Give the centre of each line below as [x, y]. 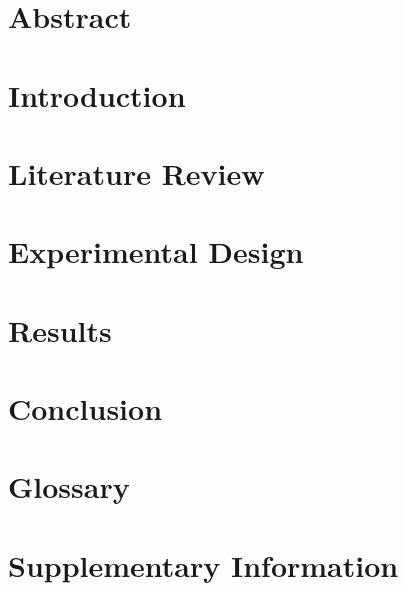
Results [60, 329]
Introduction [97, 94]
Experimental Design [156, 251]
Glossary [69, 486]
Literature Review [136, 172]
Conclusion [85, 408]
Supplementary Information [203, 564]
